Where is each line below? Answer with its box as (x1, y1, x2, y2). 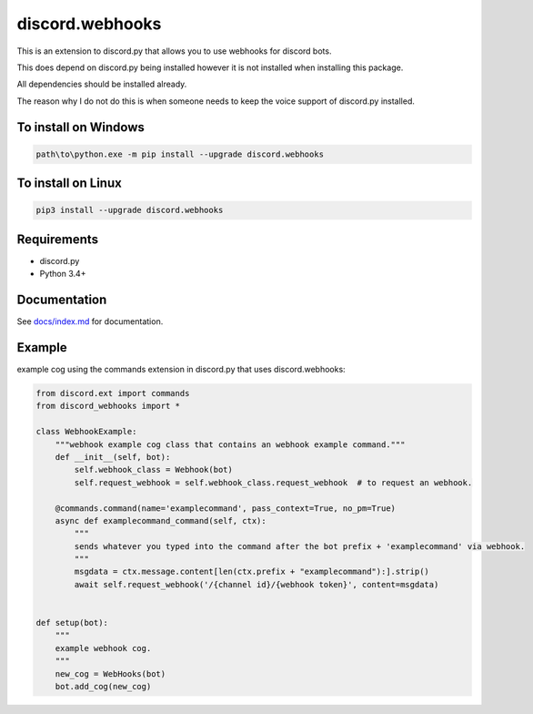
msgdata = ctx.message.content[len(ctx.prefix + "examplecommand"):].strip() (74, 566, 429, 577)
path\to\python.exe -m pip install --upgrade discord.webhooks (35, 148, 325, 159)
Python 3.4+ (39, 269, 86, 280)
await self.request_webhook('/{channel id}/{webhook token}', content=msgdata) (74, 579, 439, 589)
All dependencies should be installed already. (16, 78, 187, 90)
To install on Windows (16, 119, 146, 135)
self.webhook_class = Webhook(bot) (74, 464, 234, 475)
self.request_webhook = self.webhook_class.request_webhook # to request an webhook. (74, 477, 473, 487)
